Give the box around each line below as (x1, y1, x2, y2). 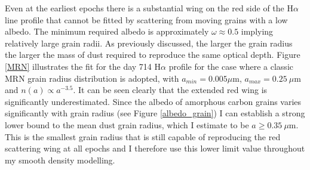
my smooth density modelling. (5, 153, 115, 166)
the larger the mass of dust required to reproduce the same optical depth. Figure (5, 48, 300, 61)
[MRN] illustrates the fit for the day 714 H (5, 60, 161, 72)
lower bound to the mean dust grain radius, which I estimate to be (5, 118, 249, 131)
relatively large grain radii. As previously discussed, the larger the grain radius (5, 36, 293, 49)
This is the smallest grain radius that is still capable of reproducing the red (5, 130, 281, 143)
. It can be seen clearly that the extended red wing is (73, 84, 268, 96)
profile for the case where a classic (168, 60, 293, 72)
